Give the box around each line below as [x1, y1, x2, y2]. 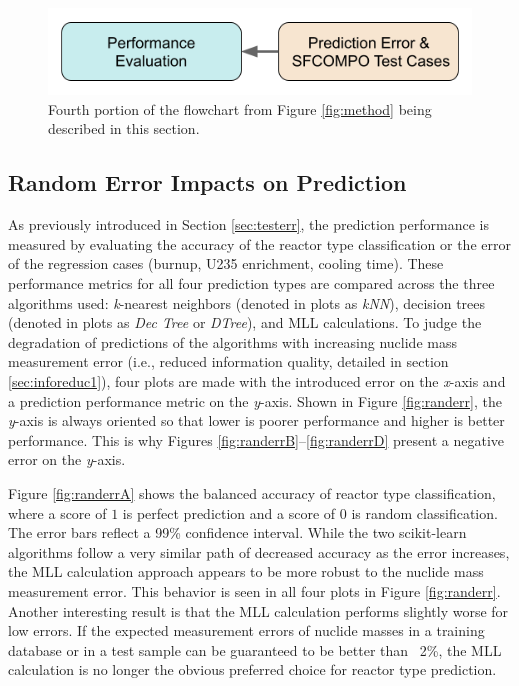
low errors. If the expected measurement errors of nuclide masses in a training [8, 620, 485, 641]
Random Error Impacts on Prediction [8, 167, 407, 198]
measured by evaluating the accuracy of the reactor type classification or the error [8, 233, 511, 254]
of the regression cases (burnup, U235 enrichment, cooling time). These [8, 253, 444, 274]
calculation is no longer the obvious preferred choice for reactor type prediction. [8, 659, 497, 680]
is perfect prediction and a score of [122, 502, 336, 523]
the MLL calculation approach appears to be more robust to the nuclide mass [8, 561, 484, 582]
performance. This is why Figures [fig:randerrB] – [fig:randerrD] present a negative [8, 429, 505, 450]
